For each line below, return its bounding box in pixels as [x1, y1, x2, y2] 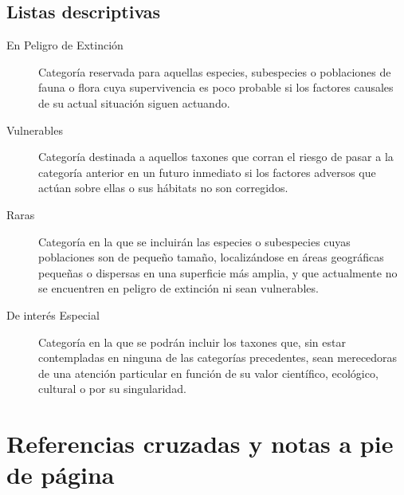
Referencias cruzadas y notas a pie [6, 427, 394, 460]
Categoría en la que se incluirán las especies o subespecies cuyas [38, 233, 351, 249]
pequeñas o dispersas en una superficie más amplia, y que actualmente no [38, 264, 398, 281]
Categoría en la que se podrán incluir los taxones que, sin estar [38, 333, 346, 350]
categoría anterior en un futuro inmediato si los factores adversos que [38, 163, 376, 180]
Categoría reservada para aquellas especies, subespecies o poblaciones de [38, 63, 391, 80]
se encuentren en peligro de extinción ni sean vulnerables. [38, 280, 319, 297]
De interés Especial [6, 306, 100, 323]
